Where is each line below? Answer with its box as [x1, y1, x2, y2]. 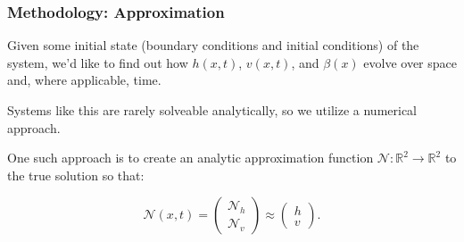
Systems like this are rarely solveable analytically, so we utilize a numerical [7, 101, 418, 119]
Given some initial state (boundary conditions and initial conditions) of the [7, 36, 419, 54]
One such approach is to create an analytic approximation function [7, 148, 374, 167]
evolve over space [363, 53, 457, 71]
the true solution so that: [7, 165, 145, 184]
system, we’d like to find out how [7, 53, 188, 71]
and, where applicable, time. [7, 71, 162, 89]
